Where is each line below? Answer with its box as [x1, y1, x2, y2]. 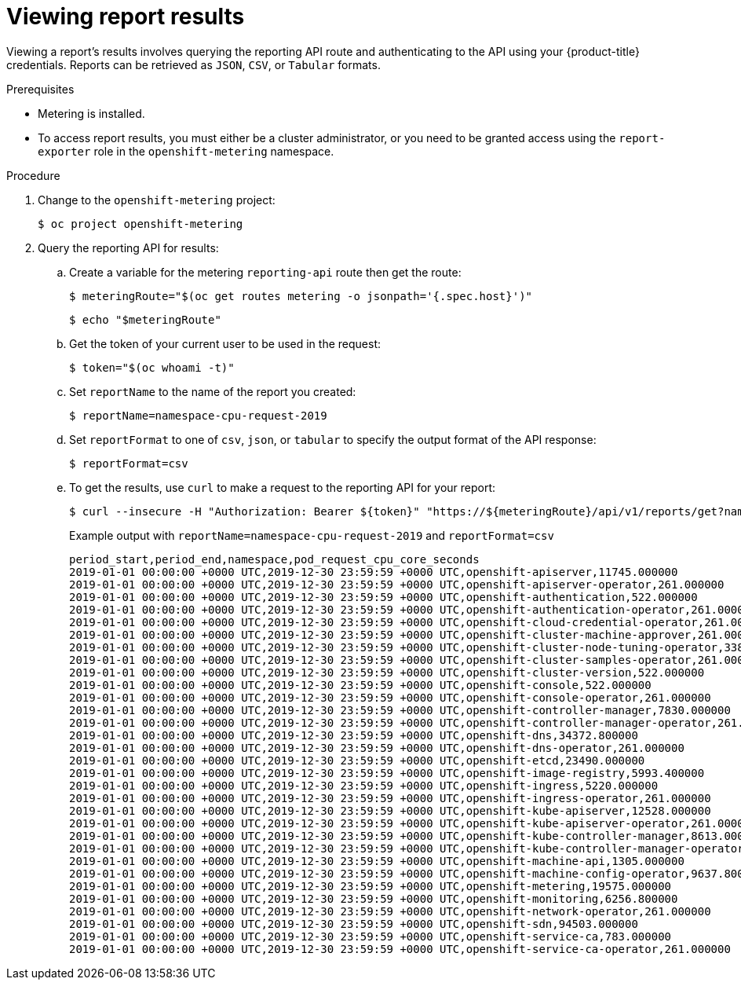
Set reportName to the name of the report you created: [69, 384, 356, 398]
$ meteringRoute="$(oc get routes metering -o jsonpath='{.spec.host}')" [69, 289, 533, 302]
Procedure [6, 168, 60, 182]
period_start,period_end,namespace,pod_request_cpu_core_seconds [69, 552, 480, 566]
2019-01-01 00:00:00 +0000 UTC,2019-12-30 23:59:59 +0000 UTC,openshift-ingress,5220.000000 [69, 779, 659, 792]
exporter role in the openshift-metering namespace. [38, 144, 334, 158]
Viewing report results [6, 3, 245, 30]
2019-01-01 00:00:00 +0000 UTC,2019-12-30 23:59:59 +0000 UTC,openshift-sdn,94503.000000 [69, 917, 638, 930]
